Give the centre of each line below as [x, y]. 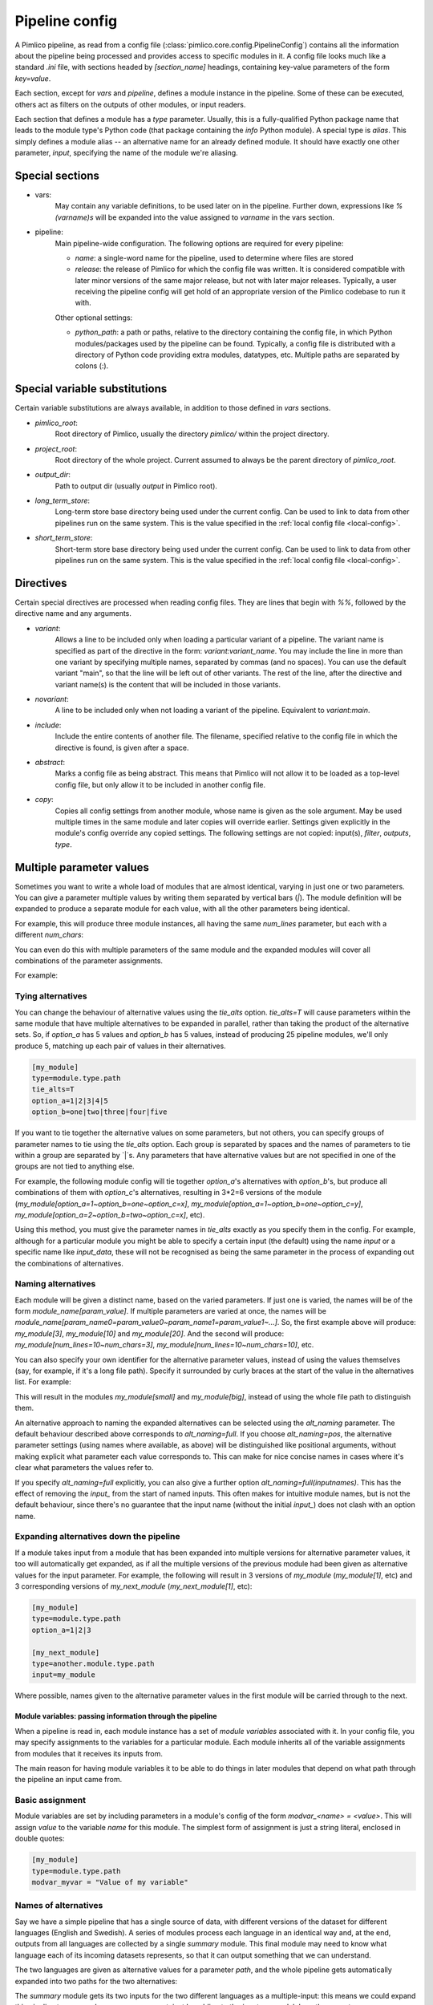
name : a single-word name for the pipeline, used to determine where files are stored [214, 257]
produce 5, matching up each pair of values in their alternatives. [120, 1046]
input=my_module [64, 1675]
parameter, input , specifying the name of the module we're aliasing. [126, 153]
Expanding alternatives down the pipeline [97, 1537]
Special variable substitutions [91, 389]
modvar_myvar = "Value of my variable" [110, 1882]
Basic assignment [51, 1800]
